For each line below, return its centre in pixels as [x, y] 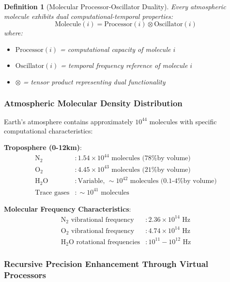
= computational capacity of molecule [115, 49]
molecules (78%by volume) [151, 158]
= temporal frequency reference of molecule [124, 65]
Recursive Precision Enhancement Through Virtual [106, 264]
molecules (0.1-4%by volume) [173, 181]
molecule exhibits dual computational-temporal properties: [89, 16]
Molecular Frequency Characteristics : [68, 208]
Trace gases [52, 192]
